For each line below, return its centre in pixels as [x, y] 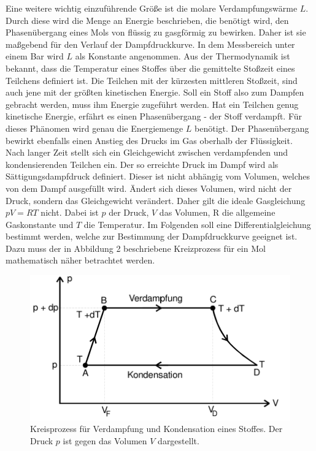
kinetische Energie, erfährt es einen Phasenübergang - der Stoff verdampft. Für [154, 116]
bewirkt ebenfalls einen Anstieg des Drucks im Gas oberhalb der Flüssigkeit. [149, 140]
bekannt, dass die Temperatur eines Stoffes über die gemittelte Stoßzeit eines [150, 68]
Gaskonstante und [40, 224]
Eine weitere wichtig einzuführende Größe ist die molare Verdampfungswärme [152, 8]
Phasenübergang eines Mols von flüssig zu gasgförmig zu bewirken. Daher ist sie [156, 32]
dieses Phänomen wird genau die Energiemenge [94, 128]
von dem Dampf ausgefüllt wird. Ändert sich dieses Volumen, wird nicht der [149, 188]
